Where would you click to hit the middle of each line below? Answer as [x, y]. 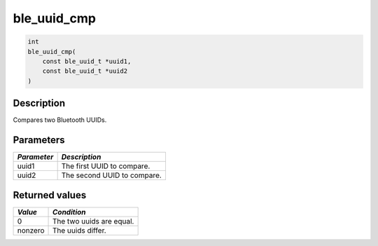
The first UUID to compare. [106, 166]
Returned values [50, 195]
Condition [69, 212]
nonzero [31, 230]
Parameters [39, 140]
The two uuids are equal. [93, 221]
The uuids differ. [79, 230]
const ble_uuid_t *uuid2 [85, 71]
